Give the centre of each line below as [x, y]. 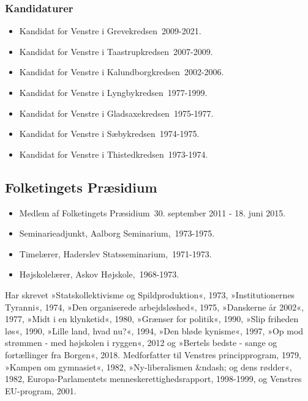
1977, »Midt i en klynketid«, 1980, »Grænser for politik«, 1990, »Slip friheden [152, 319]
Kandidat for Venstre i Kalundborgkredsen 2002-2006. [122, 72]
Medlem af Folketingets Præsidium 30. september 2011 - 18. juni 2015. [152, 212]
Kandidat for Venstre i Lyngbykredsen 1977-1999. [113, 92]
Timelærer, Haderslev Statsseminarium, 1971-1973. [115, 253]
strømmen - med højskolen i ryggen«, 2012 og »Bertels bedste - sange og [141, 343]
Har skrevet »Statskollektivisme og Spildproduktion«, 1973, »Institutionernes [150, 294]
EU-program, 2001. [41, 390]
